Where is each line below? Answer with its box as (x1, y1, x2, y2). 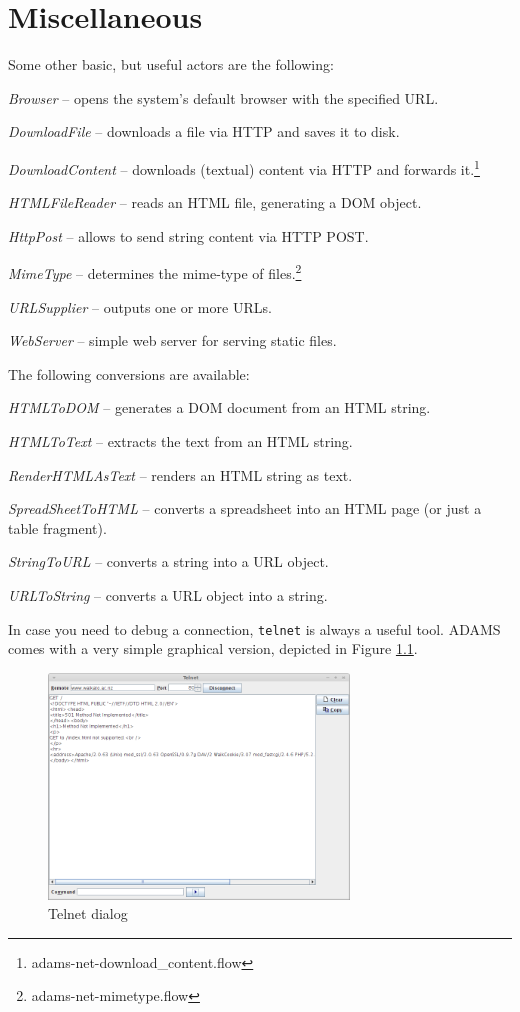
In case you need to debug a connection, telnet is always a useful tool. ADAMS (8, 618, 501, 639)
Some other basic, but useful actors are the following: (8, 54, 334, 75)
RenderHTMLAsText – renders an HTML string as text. (8, 464, 353, 485)
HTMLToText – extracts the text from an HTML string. (8, 430, 353, 451)
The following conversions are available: (8, 363, 250, 384)
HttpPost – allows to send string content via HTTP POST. (8, 225, 369, 246)
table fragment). (8, 517, 107, 538)
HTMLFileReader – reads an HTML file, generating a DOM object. (8, 192, 422, 213)
